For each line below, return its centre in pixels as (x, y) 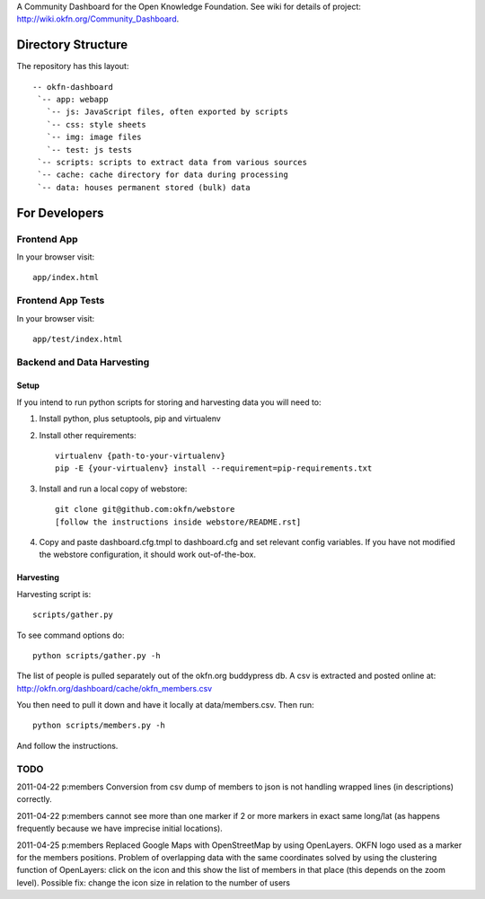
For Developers (60, 212)
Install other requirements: (88, 435)
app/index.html (66, 278)
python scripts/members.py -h (99, 726)
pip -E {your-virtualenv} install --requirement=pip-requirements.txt (214, 468)
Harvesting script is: (54, 594)
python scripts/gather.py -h (97, 655)
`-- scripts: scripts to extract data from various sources (172, 163)
